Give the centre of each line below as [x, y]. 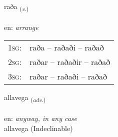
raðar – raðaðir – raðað [70, 62]
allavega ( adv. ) [25, 98]
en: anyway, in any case [41, 118]
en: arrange [21, 27]
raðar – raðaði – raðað [68, 76]
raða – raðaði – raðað [67, 47]
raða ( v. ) [16, 7]
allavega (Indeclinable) [38, 128]
